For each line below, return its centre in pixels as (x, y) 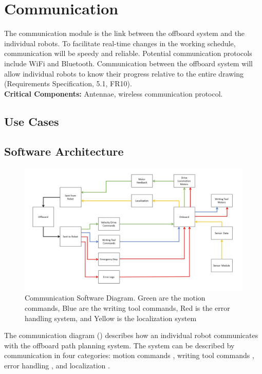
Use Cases (32, 121)
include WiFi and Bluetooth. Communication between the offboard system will (128, 63)
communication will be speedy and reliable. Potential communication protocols (128, 53)
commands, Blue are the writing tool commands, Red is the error (127, 307)
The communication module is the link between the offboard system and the (125, 33)
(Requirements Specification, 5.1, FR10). (68, 83)
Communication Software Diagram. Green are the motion (115, 298)
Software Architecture (64, 151)
